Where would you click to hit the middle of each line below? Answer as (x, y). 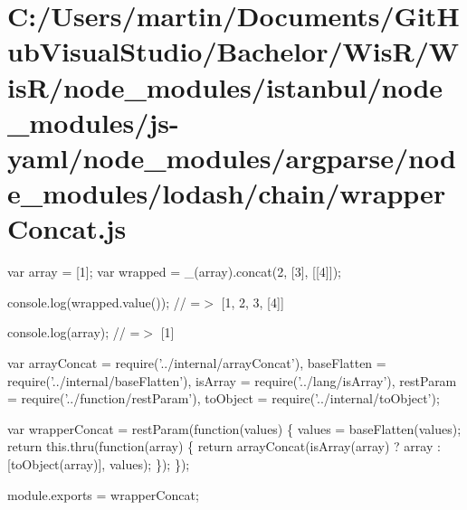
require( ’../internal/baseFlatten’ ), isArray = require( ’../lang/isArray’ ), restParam (232, 380)
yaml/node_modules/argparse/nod (232, 157)
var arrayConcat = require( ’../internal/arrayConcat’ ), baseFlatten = (197, 363)
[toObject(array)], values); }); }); (99, 464)
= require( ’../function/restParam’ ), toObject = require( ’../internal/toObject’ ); (224, 398)
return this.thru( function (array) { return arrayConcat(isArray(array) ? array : (224, 446)
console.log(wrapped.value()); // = (104, 302)
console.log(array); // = (74, 332)
